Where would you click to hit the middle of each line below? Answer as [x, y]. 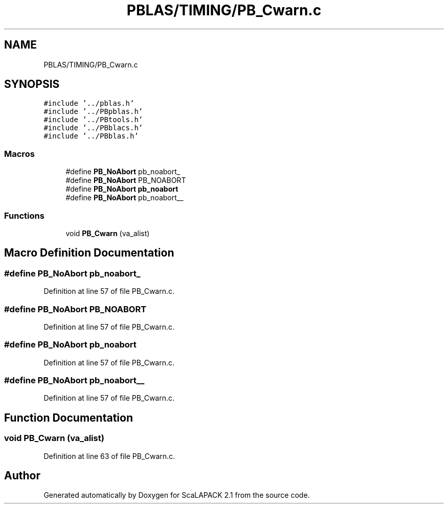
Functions [24, 215]
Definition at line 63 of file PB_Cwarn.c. [109, 456]
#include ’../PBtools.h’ [93, 120]
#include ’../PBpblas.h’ [93, 112]
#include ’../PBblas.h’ [91, 136]
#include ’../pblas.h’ [89, 103]
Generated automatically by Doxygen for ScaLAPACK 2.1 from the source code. [177, 495]
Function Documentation [69, 418]
